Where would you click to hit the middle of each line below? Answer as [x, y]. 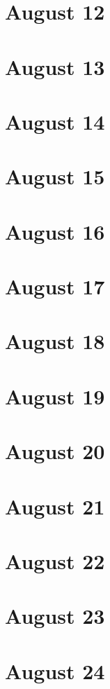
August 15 [55, 176]
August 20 [55, 451]
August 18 [55, 341]
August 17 [55, 286]
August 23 [55, 616]
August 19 [55, 396]
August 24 [55, 670]
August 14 [55, 121]
